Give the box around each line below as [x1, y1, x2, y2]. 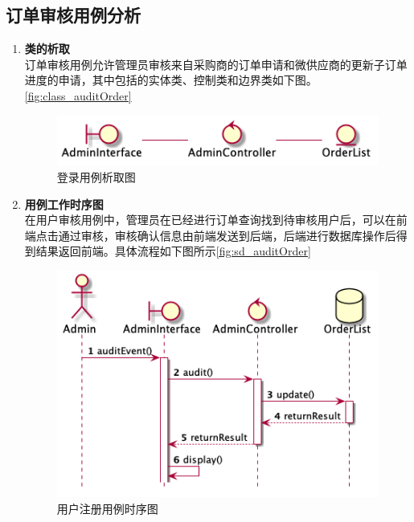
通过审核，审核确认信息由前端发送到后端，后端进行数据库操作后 [58, 226, 396, 243]
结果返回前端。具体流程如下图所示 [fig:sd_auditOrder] [35, 243, 311, 259]
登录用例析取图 [56, 169, 136, 186]
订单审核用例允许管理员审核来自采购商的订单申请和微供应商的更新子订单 [24, 55, 408, 72]
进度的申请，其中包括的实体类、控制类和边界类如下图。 [24, 71, 318, 88]
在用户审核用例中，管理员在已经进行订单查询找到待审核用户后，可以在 [24, 211, 396, 228]
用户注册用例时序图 [56, 500, 158, 516]
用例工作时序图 [24, 195, 104, 212]
